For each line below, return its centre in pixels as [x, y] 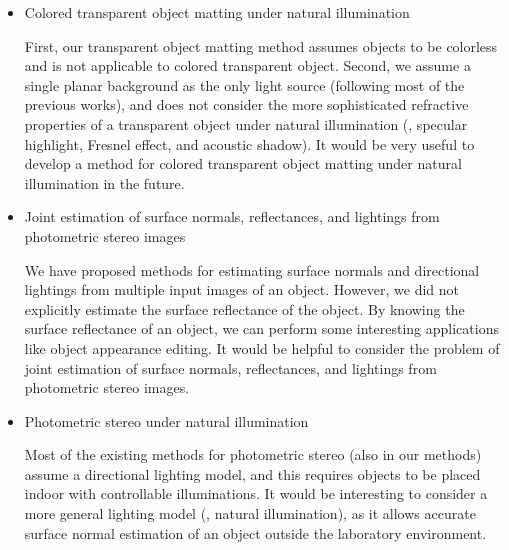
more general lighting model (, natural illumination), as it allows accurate [250, 513]
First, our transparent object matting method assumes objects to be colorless [261, 45]
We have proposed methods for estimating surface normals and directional [252, 269]
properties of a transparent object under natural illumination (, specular [246, 123]
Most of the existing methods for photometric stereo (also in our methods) [253, 454]
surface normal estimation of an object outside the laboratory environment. [255, 532]
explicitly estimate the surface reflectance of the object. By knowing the [244, 308]
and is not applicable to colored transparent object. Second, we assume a [247, 65]
